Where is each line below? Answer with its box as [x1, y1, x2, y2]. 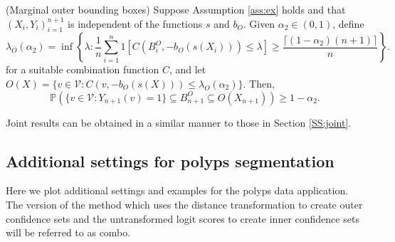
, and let [169, 62, 206, 77]
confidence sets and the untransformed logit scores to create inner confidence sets [6, 211, 359, 226]
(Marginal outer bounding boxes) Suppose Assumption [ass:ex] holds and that [6, 2, 346, 16]
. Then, [243, 75, 275, 90]
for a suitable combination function [6, 62, 159, 77]
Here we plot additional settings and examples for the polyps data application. [6, 183, 349, 198]
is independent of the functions [68, 16, 203, 31]
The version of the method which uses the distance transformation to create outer [6, 196, 363, 211]
